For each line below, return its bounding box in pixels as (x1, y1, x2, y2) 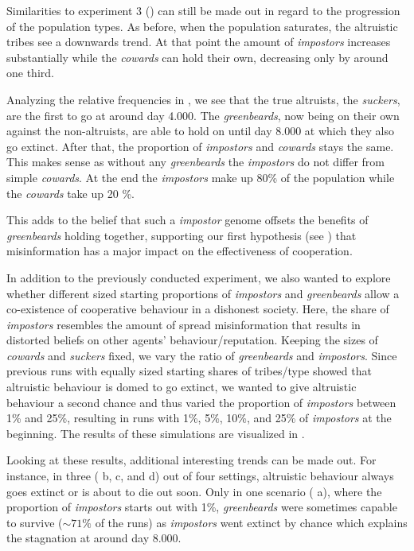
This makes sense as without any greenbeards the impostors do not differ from (6, 153, 385, 170)
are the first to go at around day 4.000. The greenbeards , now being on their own (6, 107, 400, 123)
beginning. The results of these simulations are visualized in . (6, 425, 305, 441)
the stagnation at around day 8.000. (6, 530, 182, 546)
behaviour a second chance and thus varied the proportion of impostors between (6, 394, 396, 410)
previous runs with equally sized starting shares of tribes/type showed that (6, 363, 372, 379)
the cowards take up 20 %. (6, 184, 135, 201)
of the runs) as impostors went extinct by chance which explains (95, 514, 408, 530)
